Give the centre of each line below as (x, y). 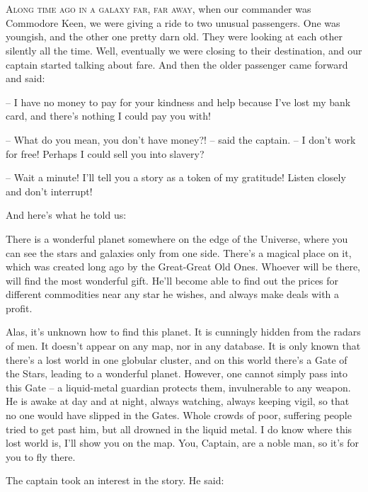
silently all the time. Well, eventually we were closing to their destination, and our (184, 50)
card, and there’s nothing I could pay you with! (108, 116)
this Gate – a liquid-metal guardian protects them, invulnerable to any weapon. (178, 387)
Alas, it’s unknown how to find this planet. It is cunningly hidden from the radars (183, 332)
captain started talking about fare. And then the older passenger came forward (177, 64)
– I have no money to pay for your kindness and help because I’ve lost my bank (178, 102)
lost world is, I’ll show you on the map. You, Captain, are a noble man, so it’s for (183, 443)
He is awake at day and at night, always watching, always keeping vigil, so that (178, 401)
